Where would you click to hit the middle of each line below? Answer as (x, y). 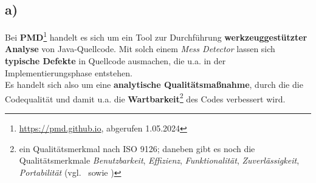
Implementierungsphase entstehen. (69, 72)
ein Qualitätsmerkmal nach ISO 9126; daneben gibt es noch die (137, 148)
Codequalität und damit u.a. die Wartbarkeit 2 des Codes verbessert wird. (145, 98)
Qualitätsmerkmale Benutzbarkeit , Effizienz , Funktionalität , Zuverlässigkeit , (159, 160)
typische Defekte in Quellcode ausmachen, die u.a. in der (115, 61)
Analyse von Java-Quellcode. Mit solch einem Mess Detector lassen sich (140, 49)
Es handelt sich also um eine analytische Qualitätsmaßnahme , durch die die (154, 85)
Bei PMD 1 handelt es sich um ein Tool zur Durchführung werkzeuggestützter (156, 36)
